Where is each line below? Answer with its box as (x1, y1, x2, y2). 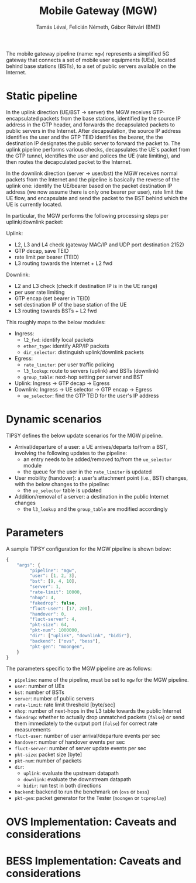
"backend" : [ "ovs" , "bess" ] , (29, 638, 101, 644)
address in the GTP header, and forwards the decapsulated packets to (6, 121, 176, 128)
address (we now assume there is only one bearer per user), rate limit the (6, 188, 183, 195)
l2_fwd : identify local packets (23, 336, 94, 343)
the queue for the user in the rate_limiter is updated (23, 468, 152, 475)
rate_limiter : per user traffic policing (23, 361, 115, 368)
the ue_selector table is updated (23, 487, 102, 494)
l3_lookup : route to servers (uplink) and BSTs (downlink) (23, 367, 159, 374)
